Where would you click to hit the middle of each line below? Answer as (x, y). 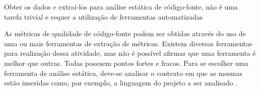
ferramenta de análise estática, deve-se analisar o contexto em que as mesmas (123, 73)
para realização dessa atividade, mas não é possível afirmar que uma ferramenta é (130, 53)
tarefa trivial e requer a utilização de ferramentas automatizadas (104, 16)
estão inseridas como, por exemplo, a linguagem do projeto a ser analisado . (121, 83)
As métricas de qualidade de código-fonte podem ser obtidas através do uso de (125, 33)
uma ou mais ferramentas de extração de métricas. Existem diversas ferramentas (128, 43)
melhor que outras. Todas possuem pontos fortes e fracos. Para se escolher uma (126, 63)
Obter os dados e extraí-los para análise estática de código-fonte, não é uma (121, 7)
